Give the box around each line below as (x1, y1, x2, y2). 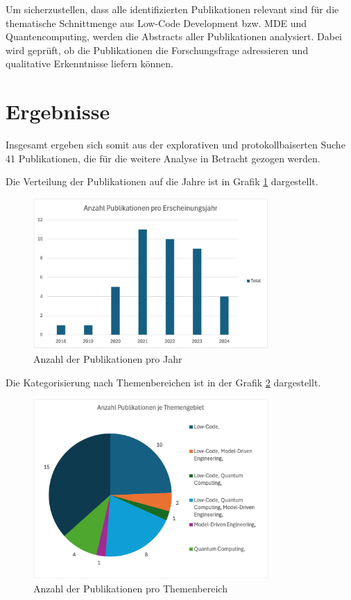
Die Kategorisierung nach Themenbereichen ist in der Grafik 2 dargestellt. (6, 375, 321, 389)
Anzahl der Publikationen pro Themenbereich (33, 581, 228, 595)
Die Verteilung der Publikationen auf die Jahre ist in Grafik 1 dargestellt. (6, 174, 318, 189)
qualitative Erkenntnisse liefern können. (6, 56, 173, 71)
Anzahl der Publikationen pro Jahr (33, 352, 182, 366)
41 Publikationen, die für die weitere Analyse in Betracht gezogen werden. (6, 151, 320, 165)
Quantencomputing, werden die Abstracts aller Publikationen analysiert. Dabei (6, 29, 342, 44)
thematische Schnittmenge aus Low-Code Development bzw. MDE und (6, 15, 307, 30)
